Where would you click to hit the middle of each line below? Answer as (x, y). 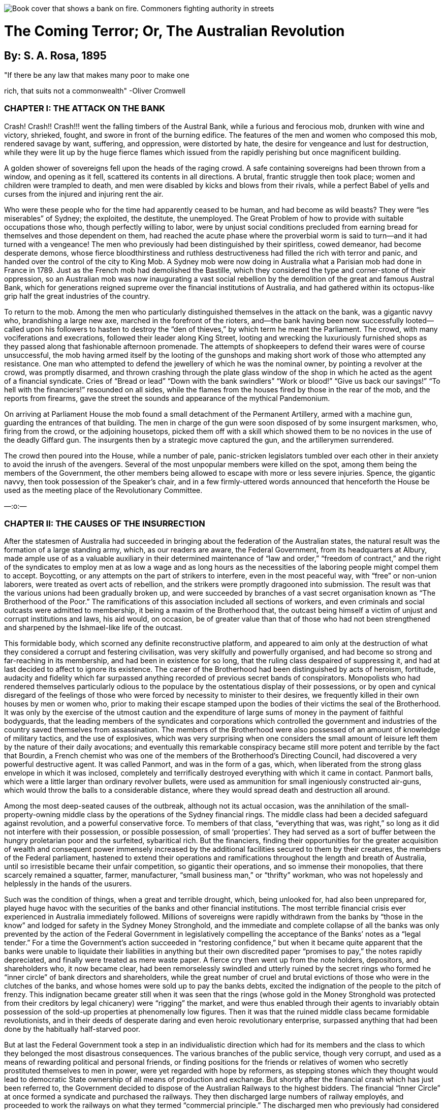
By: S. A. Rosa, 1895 (55, 55)
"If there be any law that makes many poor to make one (97, 75)
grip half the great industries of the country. (77, 296)
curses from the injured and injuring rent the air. (84, 194)
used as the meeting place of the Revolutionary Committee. (103, 490)
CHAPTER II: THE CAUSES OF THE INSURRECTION (105, 524)
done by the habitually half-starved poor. (72, 1029)
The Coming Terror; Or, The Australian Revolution (174, 31)
